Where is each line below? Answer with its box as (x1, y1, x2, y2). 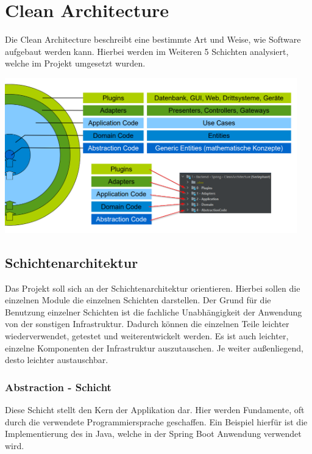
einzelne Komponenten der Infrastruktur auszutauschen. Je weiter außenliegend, (5, 341, 303, 354)
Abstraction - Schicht (5, 379, 112, 394)
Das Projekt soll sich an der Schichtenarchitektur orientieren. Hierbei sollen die (5, 281, 300, 294)
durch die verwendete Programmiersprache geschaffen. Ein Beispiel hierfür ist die (5, 415, 308, 428)
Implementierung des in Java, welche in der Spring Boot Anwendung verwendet (5, 427, 302, 440)
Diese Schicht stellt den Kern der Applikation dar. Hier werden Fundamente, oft (5, 403, 305, 416)
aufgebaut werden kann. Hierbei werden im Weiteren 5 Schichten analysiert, (5, 45, 289, 57)
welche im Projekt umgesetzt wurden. (5, 57, 146, 70)
